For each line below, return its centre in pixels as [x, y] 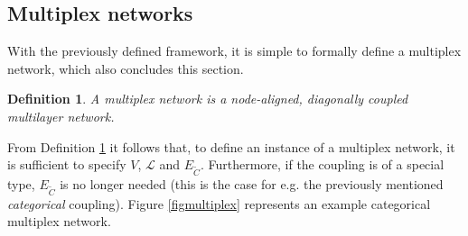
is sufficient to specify [67, 164]
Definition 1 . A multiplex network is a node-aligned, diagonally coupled [208, 99]
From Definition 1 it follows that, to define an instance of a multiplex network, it [231, 146]
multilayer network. [61, 116]
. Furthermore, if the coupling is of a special [322, 164]
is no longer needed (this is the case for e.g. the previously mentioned [252, 183]
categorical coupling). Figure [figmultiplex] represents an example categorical [219, 203]
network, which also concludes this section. [126, 68]
